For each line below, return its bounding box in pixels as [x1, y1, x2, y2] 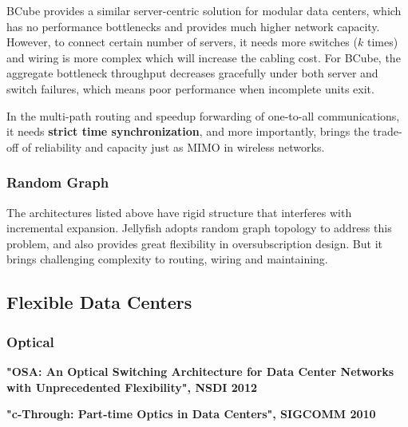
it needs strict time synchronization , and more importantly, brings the [6, 123, 370, 140]
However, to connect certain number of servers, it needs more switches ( [6, 34, 358, 50]
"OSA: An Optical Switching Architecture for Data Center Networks [6, 362, 394, 379]
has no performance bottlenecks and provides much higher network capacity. [6, 18, 380, 34]
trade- [373, 123, 402, 140]
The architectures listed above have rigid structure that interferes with [6, 204, 352, 220]
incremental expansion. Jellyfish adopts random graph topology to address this [6, 219, 392, 236]
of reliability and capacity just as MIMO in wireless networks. [22, 138, 325, 155]
